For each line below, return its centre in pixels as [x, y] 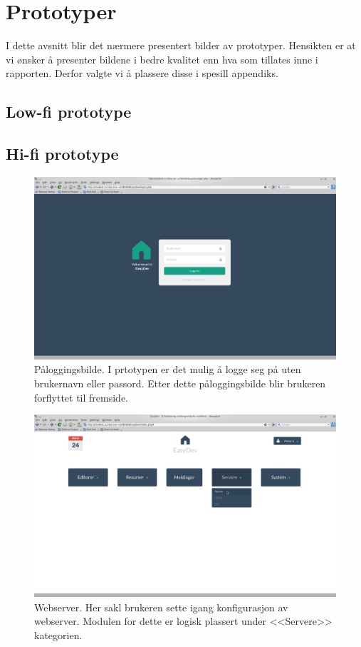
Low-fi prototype [69, 112]
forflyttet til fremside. [82, 397]
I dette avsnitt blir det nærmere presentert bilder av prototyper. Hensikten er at [181, 45]
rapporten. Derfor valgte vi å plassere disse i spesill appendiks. [142, 73]
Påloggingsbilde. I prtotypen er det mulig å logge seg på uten [168, 369]
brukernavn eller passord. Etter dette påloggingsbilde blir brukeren [180, 383]
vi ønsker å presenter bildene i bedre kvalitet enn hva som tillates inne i [162, 59]
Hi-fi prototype [62, 154]
